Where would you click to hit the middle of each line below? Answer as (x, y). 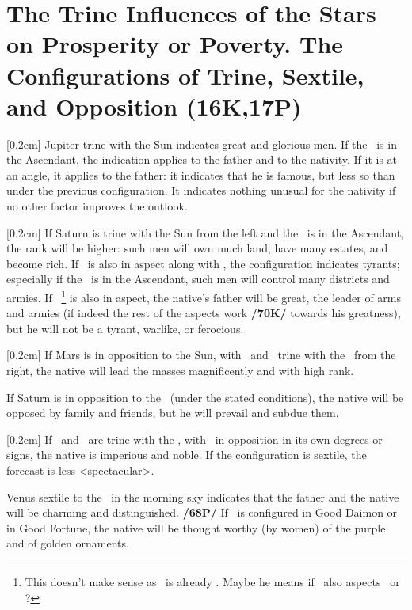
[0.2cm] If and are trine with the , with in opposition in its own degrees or (195, 439)
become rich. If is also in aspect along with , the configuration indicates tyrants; (203, 263)
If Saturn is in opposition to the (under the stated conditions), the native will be (205, 397)
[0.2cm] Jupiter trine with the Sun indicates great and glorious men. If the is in (202, 144)
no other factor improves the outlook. (97, 206)
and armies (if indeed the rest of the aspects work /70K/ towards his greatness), (204, 313)
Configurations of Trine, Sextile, (185, 75)
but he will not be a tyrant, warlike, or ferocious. (125, 328)
